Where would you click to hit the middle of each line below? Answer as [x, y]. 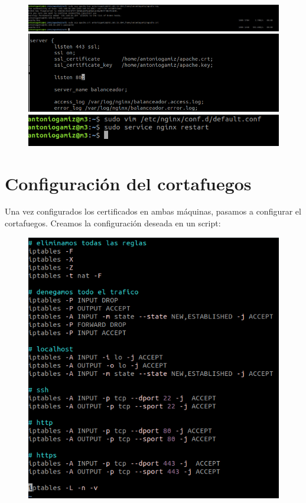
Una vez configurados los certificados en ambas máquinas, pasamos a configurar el [153, 211]
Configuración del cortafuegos [128, 183]
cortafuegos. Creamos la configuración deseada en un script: [113, 223]
